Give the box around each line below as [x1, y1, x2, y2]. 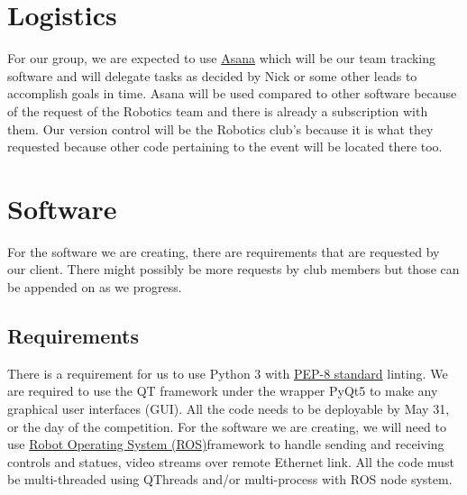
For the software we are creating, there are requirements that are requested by [7, 242, 440, 261]
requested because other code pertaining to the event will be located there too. [7, 137, 443, 156]
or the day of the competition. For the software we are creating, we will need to [7, 417, 446, 435]
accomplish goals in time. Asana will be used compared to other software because [7, 84, 457, 103]
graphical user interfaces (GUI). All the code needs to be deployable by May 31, [7, 399, 450, 417]
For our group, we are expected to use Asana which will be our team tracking [7, 49, 436, 68]
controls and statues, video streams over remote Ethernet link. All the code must [7, 452, 454, 471]
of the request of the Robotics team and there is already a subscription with [7, 101, 428, 120]
